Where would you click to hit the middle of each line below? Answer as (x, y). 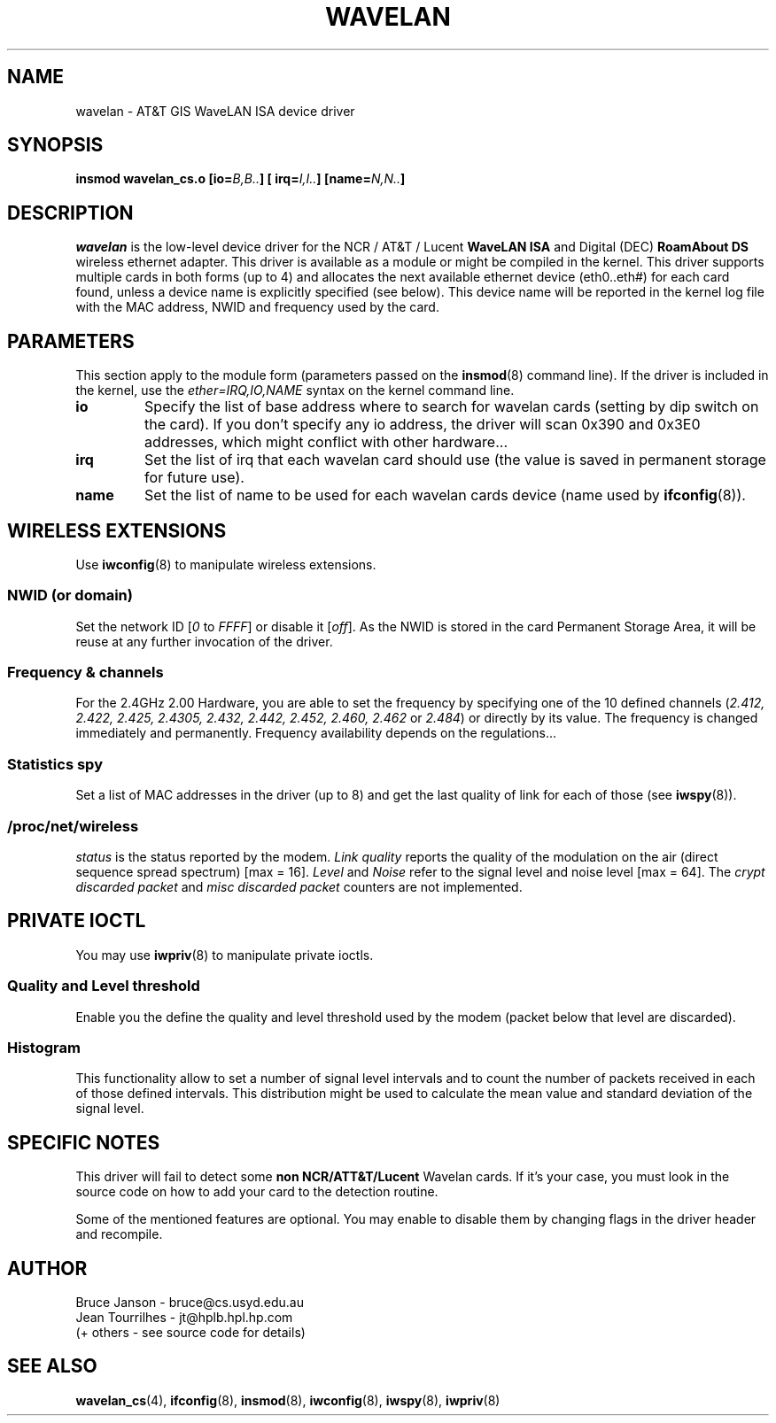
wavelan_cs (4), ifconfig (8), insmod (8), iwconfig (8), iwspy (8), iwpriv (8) (288, 1400)
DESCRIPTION (70, 213)
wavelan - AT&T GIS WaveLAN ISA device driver (215, 111)
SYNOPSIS (55, 145)
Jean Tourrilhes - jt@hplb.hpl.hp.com (184, 1317)
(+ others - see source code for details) (190, 1332)
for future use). (194, 478)
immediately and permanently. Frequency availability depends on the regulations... (316, 733)
